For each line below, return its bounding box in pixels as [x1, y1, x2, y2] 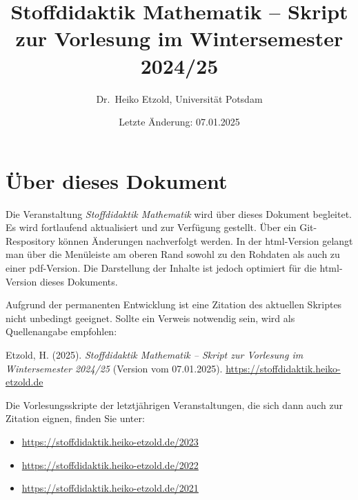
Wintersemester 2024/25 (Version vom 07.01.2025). [6, 361, 223, 375]
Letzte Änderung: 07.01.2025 [119, 114, 240, 129]
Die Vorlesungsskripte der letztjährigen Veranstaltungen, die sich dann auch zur [6, 397, 343, 412]
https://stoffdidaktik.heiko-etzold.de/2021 [21, 481, 199, 495]
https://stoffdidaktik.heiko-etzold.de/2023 [21, 434, 199, 448]
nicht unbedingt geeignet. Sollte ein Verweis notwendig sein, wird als [6, 310, 295, 325]
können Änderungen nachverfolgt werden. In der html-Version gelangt [58, 233, 353, 248]
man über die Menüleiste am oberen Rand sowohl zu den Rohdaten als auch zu [6, 247, 340, 261]
